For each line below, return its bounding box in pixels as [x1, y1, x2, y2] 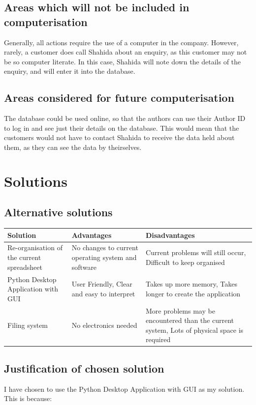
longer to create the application [145, 288, 241, 298]
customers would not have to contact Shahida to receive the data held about [4, 132, 235, 143]
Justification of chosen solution [4, 360, 164, 376]
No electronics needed [71, 319, 137, 330]
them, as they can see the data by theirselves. [4, 142, 142, 152]
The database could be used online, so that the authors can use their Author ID [4, 113, 246, 123]
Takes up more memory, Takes [145, 279, 238, 289]
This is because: [4, 393, 52, 404]
